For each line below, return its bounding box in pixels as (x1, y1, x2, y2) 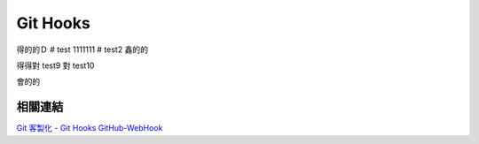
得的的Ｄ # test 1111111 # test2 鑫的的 (16, 44, 148, 55)
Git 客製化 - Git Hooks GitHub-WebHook (16, 123, 163, 133)
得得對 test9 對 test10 (16, 60, 95, 71)
